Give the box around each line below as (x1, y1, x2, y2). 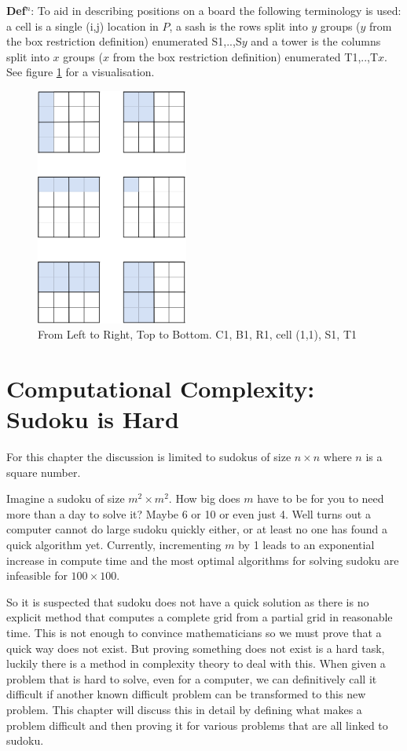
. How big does (168, 490, 240, 507)
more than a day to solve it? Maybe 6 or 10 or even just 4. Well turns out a (6, 505, 371, 522)
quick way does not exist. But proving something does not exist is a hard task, (6, 639, 385, 656)
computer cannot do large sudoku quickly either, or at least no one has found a (6, 521, 387, 537)
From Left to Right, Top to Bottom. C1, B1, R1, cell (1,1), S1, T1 (38, 326, 357, 343)
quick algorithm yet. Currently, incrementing (6, 537, 222, 553)
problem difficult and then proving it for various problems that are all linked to (6, 716, 388, 733)
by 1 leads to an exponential (238, 537, 375, 553)
